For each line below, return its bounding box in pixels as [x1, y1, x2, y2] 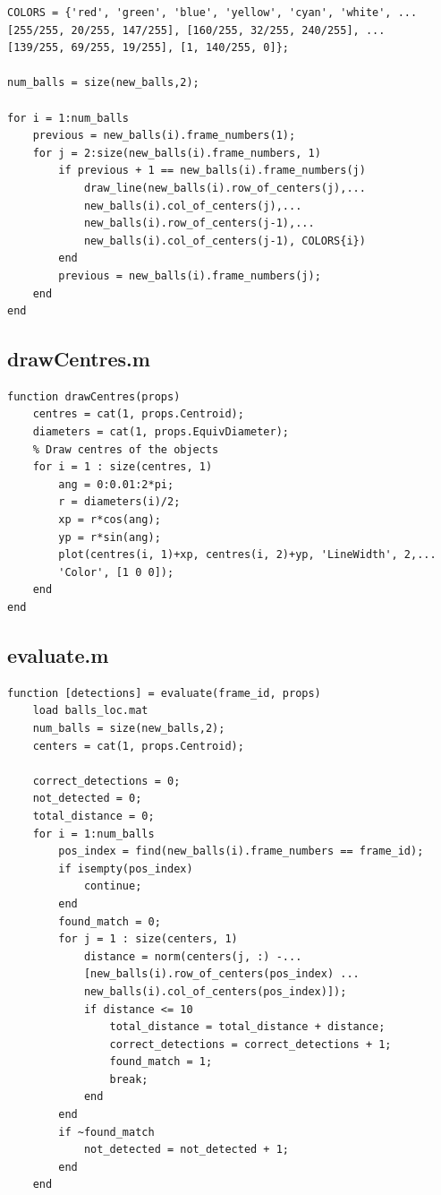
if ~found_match [58, 1125, 155, 1139]
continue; [83, 880, 142, 893]
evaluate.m [7, 641, 109, 668]
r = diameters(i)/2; [58, 495, 181, 509]
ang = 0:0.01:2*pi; [58, 477, 174, 491]
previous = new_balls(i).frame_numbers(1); [32, 129, 296, 142]
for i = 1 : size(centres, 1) [32, 460, 213, 474]
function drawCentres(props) [7, 390, 181, 403]
